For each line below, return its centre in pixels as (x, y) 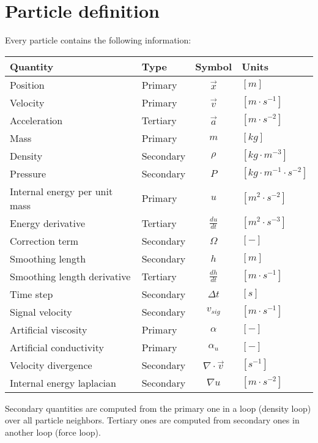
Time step (31, 294)
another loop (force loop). (53, 432)
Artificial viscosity (49, 329)
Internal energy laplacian (63, 382)
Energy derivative (47, 223)
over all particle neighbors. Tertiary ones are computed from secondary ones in (152, 420)
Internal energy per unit (61, 191)
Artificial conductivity (57, 347)
